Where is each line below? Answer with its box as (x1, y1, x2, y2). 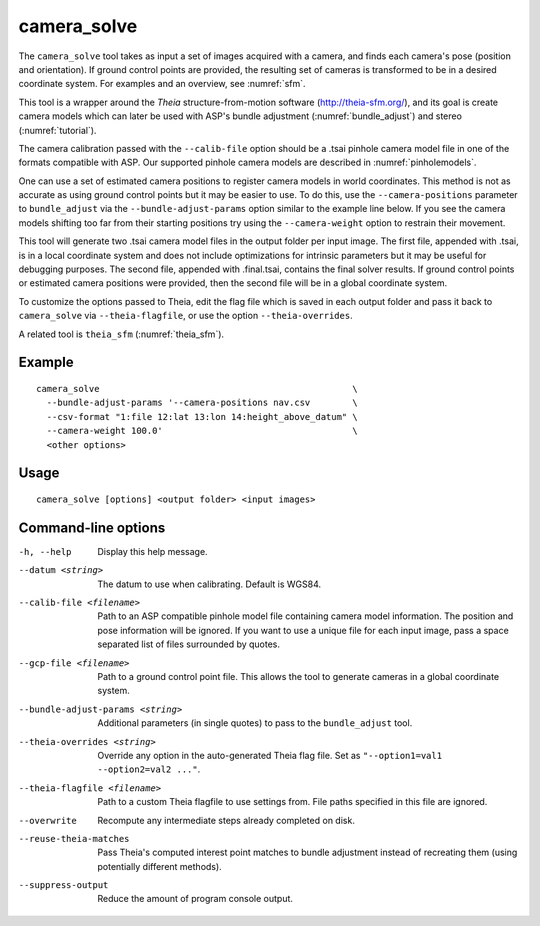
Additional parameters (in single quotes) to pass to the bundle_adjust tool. (97, 717, 413, 729)
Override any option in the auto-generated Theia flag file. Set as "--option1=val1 (97, 749, 443, 761)
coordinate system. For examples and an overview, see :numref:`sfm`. (18, 78, 306, 90)
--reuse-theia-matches (18, 833, 130, 844)
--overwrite (18, 815, 77, 826)
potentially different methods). (97, 860, 222, 872)
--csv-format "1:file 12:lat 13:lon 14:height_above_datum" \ (46, 411, 359, 422)
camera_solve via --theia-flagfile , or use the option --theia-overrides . (18, 310, 354, 322)
